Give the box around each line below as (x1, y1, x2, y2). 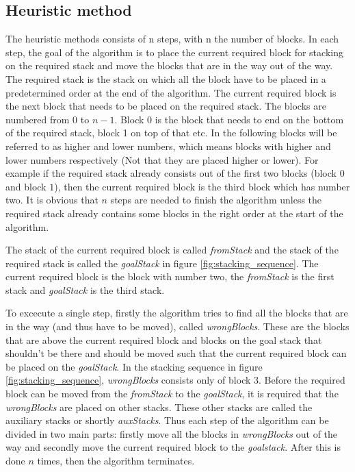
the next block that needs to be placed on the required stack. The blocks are (5, 99, 326, 113)
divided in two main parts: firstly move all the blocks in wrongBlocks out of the (5, 426, 338, 440)
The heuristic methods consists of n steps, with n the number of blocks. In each (5, 32, 339, 46)
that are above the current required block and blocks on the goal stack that (5, 332, 322, 347)
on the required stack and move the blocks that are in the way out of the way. (5, 58, 333, 73)
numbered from (5, 112, 70, 126)
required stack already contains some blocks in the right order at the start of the (5, 206, 343, 220)
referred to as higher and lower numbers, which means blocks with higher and (5, 138, 331, 153)
